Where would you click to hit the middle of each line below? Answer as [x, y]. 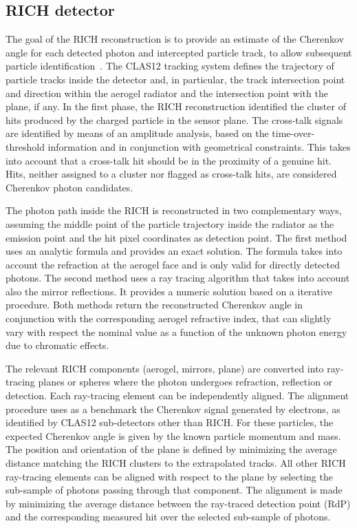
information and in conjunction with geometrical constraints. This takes [199, 146]
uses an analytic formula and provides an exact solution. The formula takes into [174, 251]
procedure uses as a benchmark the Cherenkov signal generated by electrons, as [173, 409]
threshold [25, 146]
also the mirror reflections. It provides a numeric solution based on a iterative [169, 291]
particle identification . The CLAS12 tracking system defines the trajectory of [170, 66]
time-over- [293, 133]
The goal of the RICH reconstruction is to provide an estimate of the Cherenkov [175, 39]
